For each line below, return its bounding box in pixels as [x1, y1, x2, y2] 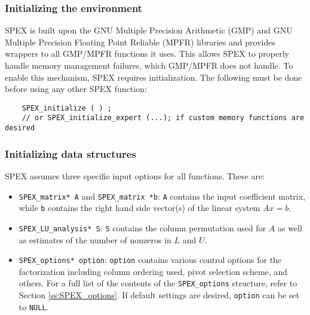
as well [277, 221, 302, 234]
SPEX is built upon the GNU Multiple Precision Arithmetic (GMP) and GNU [5, 24, 293, 36]
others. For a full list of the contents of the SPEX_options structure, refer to [19, 277, 297, 289]
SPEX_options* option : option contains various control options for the [19, 253, 282, 266]
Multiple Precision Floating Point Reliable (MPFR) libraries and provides [5, 35, 275, 48]
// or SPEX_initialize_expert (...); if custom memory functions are [22, 114, 305, 123]
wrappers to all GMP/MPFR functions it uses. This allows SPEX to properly [5, 47, 289, 60]
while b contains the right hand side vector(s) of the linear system [19, 201, 260, 214]
